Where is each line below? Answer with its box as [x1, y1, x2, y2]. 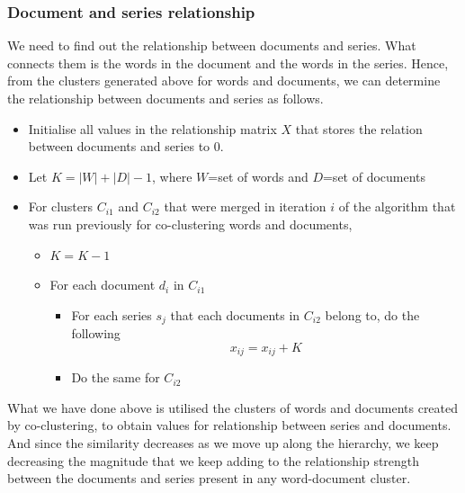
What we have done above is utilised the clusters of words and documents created [7, 398, 459, 417]
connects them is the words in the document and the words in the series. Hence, [7, 53, 449, 72]
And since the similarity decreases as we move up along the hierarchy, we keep [7, 434, 439, 453]
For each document [49, 275, 156, 294]
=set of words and [208, 166, 309, 185]
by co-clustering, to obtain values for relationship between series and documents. [7, 416, 452, 435]
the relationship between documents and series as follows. [7, 89, 324, 107]
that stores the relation [295, 119, 423, 138]
